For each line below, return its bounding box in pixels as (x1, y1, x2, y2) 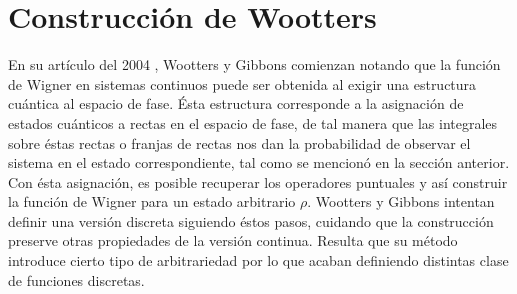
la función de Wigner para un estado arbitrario (8, 191, 296, 212)
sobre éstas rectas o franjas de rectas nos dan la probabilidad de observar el (8, 132, 471, 153)
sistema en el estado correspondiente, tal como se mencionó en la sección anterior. (8, 152, 510, 173)
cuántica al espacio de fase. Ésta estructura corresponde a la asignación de (8, 93, 464, 114)
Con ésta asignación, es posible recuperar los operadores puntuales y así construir (8, 171, 508, 192)
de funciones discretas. (8, 269, 145, 290)
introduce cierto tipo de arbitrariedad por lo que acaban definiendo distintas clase (8, 250, 509, 271)
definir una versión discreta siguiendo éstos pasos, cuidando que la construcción (8, 210, 494, 231)
